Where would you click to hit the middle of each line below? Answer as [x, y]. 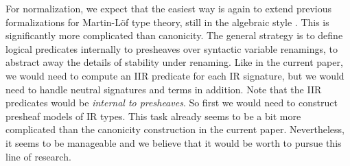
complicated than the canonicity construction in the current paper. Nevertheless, [175, 129]
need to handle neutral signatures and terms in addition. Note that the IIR [164, 89]
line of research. [38, 156]
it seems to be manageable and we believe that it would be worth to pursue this [174, 142]
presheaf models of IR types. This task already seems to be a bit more [153, 116]
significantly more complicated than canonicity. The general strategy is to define [174, 35]
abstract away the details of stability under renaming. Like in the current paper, [174, 62]
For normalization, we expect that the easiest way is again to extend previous [169, 8]
